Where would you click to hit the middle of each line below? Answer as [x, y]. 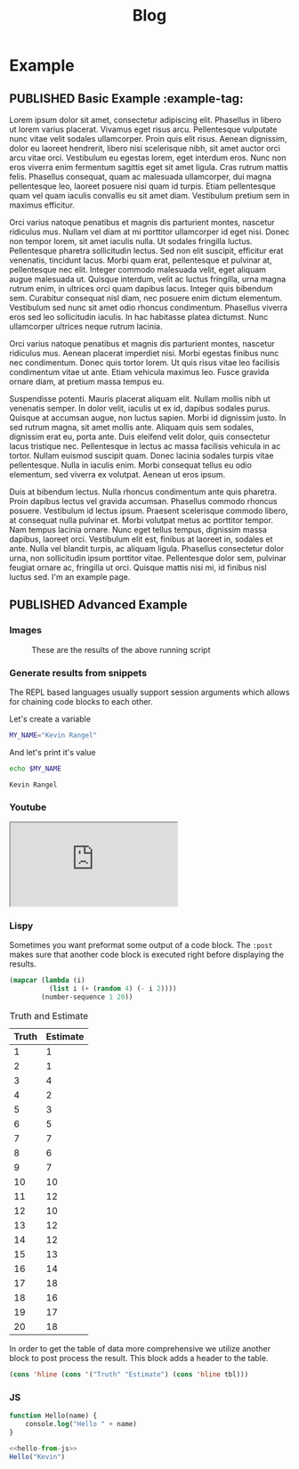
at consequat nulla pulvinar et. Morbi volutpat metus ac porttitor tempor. [141, 520]
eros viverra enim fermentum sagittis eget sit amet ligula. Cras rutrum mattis [149, 167]
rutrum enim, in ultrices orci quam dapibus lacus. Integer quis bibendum [141, 289]
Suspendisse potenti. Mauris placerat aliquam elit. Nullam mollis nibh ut [140, 399]
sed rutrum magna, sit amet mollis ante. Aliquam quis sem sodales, [132, 427]
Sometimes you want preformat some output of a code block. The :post [141, 945]
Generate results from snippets [78, 673]
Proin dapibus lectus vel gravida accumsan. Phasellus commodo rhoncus [143, 501]
